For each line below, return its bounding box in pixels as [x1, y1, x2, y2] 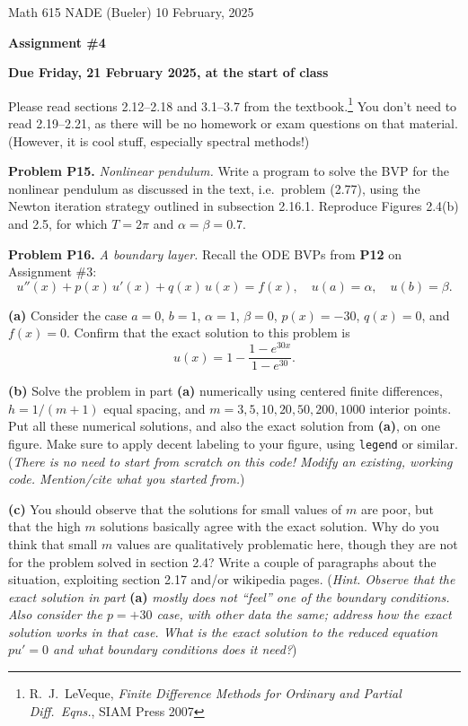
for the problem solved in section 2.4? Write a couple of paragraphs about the [8, 552, 437, 571]
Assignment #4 [8, 32, 106, 51]
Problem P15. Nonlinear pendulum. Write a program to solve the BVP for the [8, 162, 450, 180]
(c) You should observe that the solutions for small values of [8, 499, 342, 518]
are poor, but [361, 499, 434, 518]
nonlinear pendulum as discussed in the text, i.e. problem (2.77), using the [8, 179, 420, 197]
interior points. [369, 398, 452, 417]
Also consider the [8, 605, 102, 624]
